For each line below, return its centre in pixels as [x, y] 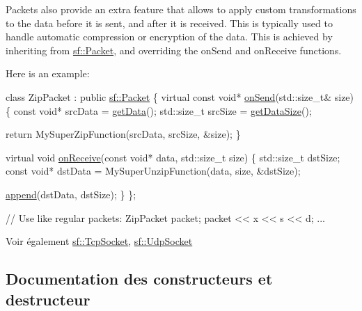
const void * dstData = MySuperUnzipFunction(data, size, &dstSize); [153, 171]
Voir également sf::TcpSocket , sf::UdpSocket [99, 241]
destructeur [48, 299]
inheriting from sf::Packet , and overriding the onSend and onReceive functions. [174, 50]
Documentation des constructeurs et [139, 279]
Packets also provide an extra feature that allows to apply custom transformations [181, 9]
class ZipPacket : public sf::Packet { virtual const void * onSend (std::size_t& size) [180, 96]
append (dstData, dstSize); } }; [71, 194]
